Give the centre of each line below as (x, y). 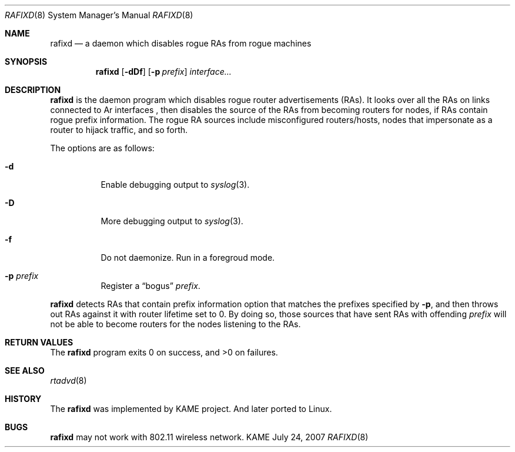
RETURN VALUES (39, 342)
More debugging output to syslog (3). (172, 221)
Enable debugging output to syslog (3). (175, 185)
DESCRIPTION (33, 90)
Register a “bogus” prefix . (151, 286)
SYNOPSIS (26, 62)
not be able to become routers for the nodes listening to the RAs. (175, 324)
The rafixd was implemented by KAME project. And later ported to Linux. (191, 409)
